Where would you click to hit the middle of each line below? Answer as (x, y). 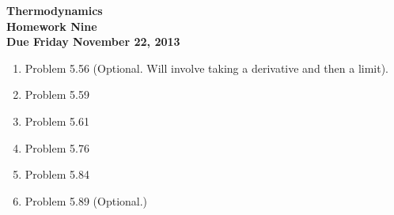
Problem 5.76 (57, 147)
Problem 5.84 (57, 174)
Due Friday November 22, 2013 (93, 41)
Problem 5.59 (57, 94)
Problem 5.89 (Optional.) (86, 200)
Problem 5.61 (57, 121)
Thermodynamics (55, 10)
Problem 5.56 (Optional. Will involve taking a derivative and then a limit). (207, 68)
